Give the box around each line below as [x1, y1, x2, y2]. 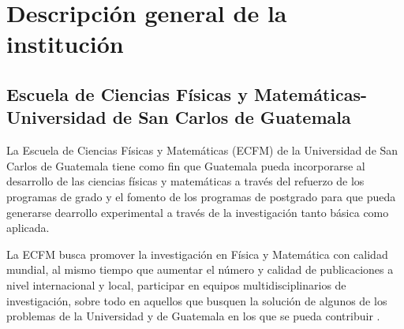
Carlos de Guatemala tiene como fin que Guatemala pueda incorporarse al [6, 157, 365, 174]
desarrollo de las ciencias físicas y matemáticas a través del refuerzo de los [6, 173, 365, 189]
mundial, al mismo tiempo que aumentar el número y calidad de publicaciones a [6, 261, 394, 278]
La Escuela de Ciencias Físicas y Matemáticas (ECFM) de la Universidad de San [6, 142, 398, 159]
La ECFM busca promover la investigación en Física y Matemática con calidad [6, 245, 388, 262]
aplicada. [6, 219, 50, 236]
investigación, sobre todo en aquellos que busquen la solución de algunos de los [6, 292, 387, 308]
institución [6, 28, 124, 60]
